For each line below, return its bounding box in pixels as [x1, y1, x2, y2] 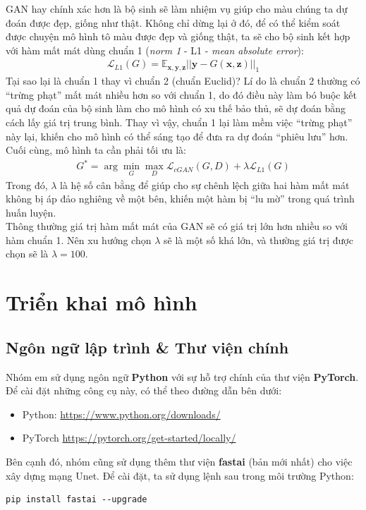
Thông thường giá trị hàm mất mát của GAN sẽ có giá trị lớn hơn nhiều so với [6, 219, 348, 233]
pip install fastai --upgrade [6, 494, 147, 505]
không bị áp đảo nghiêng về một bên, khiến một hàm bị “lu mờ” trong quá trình [6, 191, 355, 206]
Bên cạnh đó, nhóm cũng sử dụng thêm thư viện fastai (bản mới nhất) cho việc [6, 454, 353, 469]
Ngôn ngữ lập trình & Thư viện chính [6, 336, 289, 358]
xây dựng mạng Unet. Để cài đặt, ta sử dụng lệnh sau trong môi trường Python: [6, 468, 354, 482]
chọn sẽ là [6, 246, 49, 261]
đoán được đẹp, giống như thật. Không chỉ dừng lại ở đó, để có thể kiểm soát [6, 15, 341, 30]
